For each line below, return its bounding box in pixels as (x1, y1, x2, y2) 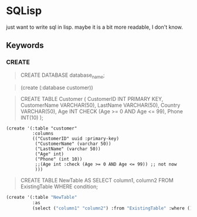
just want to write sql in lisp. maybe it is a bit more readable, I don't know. (6, 23, 184, 30)
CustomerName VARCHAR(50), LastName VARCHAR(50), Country (20, 101, 181, 109)
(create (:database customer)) (20, 84, 94, 91)
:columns (32, 131, 54, 137)
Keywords (6, 40, 44, 50)
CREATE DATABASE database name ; (20, 72, 105, 80)
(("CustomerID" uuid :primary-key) (32, 136, 119, 142)
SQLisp (6, 4, 42, 18)
